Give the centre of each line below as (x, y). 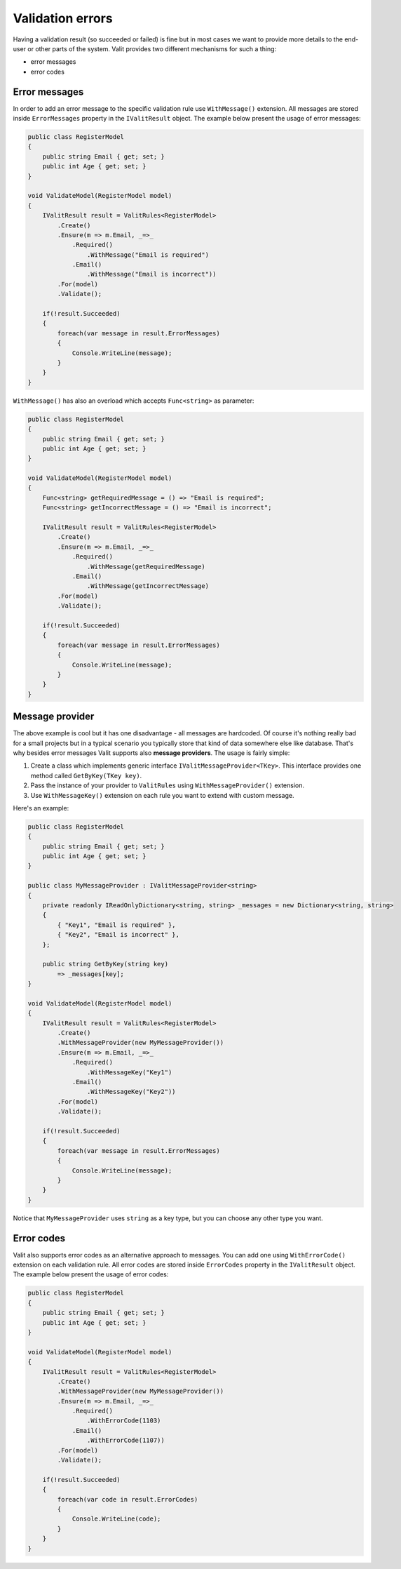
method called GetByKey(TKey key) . (86, 775)
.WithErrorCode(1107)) (125, 1441)
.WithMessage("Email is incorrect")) (151, 274)
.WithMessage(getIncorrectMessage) (148, 586)
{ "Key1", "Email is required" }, (116, 925)
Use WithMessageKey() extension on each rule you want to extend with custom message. (162, 795)
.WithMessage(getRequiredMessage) (146, 566)
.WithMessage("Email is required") (148, 255)
